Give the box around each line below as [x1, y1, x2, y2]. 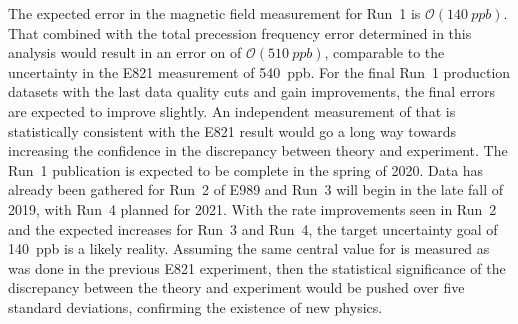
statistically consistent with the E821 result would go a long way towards [8, 120, 456, 141]
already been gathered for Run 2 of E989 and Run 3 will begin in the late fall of [8, 179, 504, 200]
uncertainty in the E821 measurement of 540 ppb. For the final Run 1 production [8, 61, 511, 82]
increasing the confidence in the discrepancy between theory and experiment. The [8, 140, 508, 161]
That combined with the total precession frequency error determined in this [8, 22, 472, 43]
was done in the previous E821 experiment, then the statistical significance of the [8, 257, 506, 278]
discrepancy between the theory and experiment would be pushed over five [8, 277, 465, 298]
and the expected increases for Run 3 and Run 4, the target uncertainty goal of [8, 218, 498, 239]
